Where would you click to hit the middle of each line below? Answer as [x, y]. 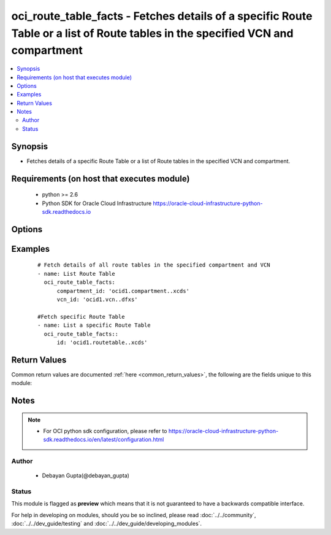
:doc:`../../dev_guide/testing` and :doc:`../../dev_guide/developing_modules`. [107, 524]
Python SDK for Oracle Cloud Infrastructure [97, 203]
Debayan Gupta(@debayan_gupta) [86, 475]
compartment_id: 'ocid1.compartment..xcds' [123, 291]
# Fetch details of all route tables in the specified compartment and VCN [154, 265]
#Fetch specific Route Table [81, 317]
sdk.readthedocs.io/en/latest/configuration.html [104, 440]
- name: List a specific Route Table [94, 325]
